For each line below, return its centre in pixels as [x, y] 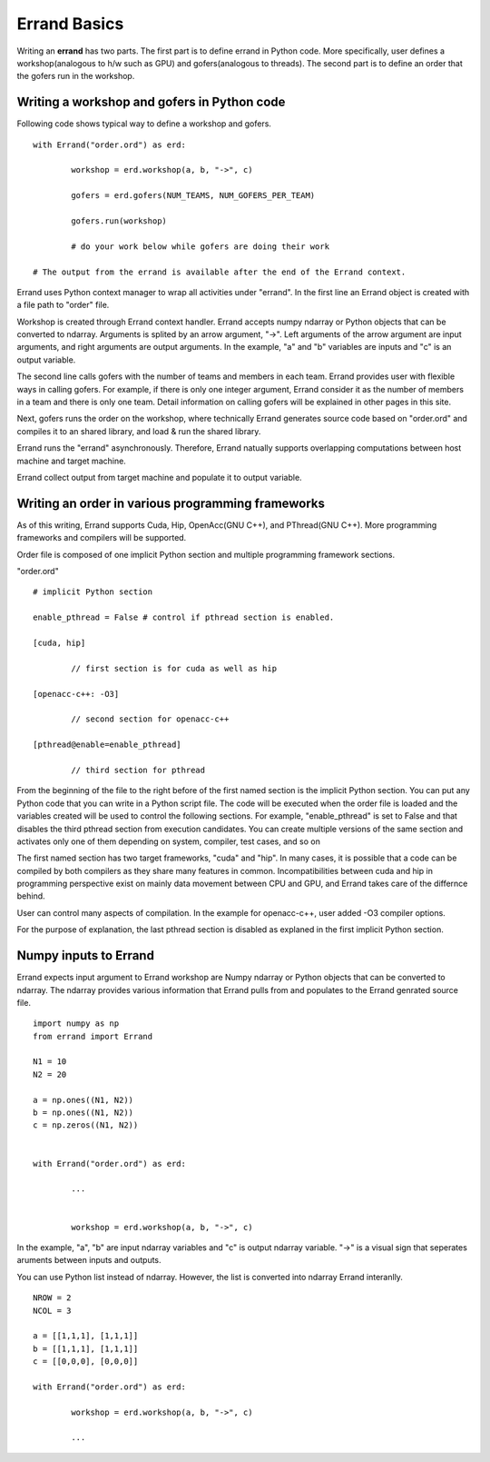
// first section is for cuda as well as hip [174, 668]
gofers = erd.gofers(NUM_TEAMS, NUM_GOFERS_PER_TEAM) [193, 196]
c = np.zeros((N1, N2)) [86, 1125]
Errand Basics [70, 24]
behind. [31, 896]
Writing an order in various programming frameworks [171, 503]
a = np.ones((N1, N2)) [83, 1100]
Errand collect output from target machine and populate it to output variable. [160, 477]
